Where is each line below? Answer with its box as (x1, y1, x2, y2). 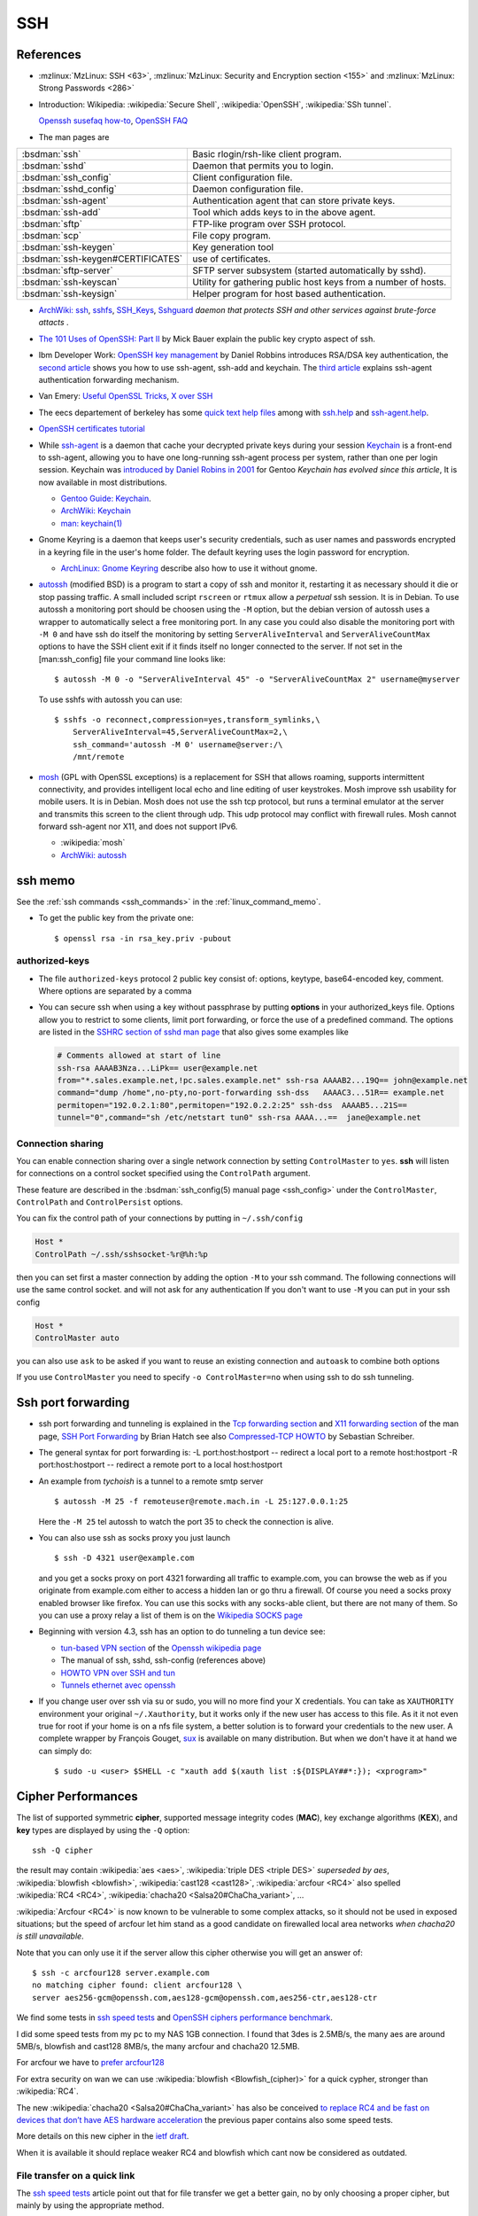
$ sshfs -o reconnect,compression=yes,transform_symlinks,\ (54, 714, 320, 724)
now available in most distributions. (38, 477, 167, 488)
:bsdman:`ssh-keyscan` (21, 276, 120, 288)
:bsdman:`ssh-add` (21, 207, 102, 219)
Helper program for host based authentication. (192, 288, 387, 300)
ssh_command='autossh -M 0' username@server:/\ (72, 739, 283, 749)
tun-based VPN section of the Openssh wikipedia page (60, 1642, 262, 1653)
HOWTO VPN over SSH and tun (60, 1667, 176, 1678)
